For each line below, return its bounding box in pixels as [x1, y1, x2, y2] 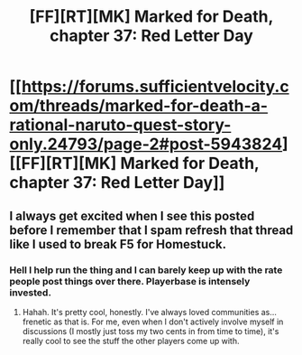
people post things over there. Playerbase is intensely [9, 275, 251, 287]
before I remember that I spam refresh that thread [9, 222, 294, 238]
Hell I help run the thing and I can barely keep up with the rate [9, 264, 283, 276]
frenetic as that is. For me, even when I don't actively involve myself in [22, 316, 284, 327]
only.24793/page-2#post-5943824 [9, 134, 283, 154]
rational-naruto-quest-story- [9, 115, 232, 135]
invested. [9, 286, 52, 299]
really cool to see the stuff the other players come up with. [22, 335, 240, 346]
